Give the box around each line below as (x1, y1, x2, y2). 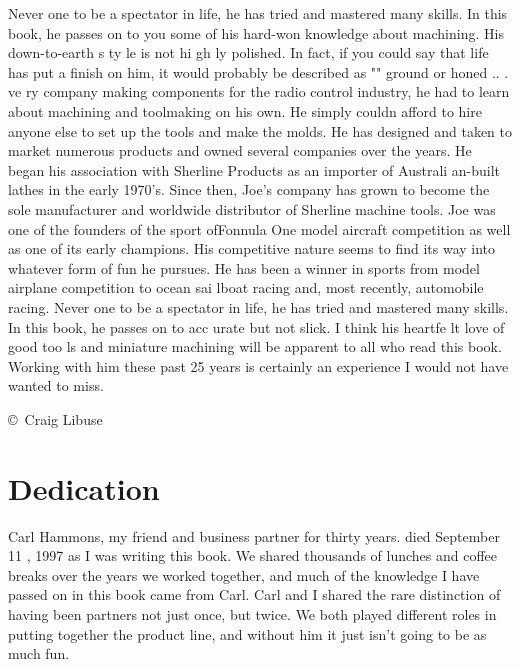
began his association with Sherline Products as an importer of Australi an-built (8, 159, 501, 180)
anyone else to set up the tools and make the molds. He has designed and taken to (8, 120, 513, 141)
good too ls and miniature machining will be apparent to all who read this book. (8, 336, 502, 357)
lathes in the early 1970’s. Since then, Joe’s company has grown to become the (8, 179, 490, 200)
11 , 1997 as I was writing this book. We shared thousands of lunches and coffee (8, 545, 498, 566)
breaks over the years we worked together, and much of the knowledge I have (8, 564, 480, 585)
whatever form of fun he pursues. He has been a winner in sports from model (8, 257, 480, 278)
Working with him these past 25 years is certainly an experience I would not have (8, 355, 509, 376)
